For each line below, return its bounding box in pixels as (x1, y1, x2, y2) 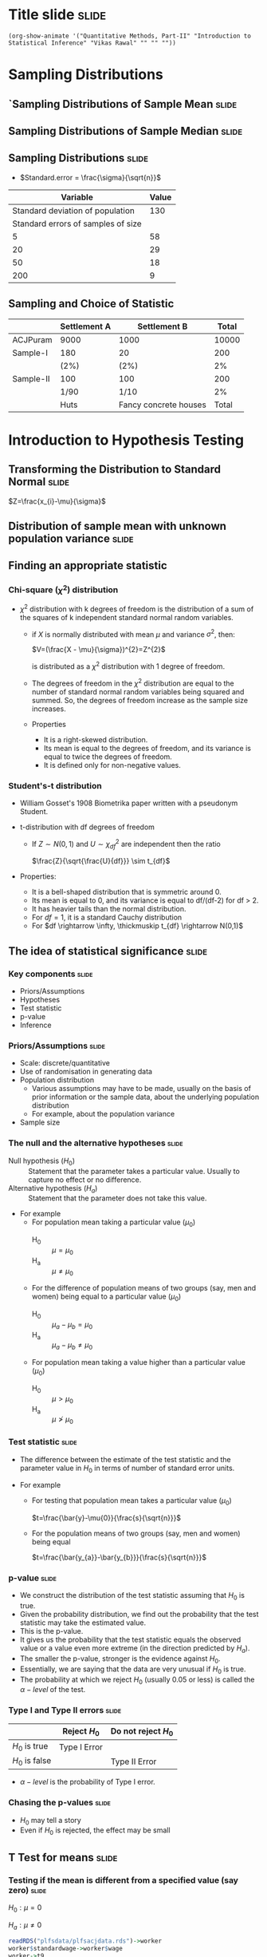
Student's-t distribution (8, 780, 102, 791)
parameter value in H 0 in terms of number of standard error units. (19, 1463, 235, 1474)
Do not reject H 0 (110, 1726, 174, 1738)
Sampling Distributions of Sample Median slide (8, 124, 243, 137)
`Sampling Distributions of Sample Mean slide (8, 97, 238, 111)
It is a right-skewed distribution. (43, 734, 148, 744)
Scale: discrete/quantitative (19, 1058, 110, 1068)
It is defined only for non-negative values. (43, 760, 181, 769)
